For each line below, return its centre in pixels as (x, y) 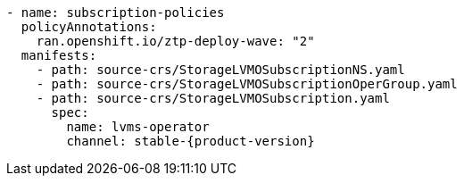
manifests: (59, 55)
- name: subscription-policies (116, 12)
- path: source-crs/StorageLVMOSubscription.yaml (213, 98)
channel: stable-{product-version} (191, 141)
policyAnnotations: (89, 27)
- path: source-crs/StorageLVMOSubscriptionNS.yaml (220, 70)
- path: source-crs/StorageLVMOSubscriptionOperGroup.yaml (247, 84)
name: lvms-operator (138, 127)
